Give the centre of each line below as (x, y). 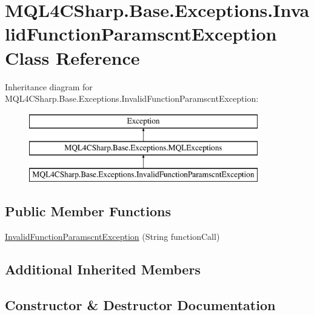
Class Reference (72, 57)
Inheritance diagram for (49, 86)
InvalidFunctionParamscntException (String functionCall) (112, 236)
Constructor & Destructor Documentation (140, 304)
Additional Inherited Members (103, 269)
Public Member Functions (88, 211)
